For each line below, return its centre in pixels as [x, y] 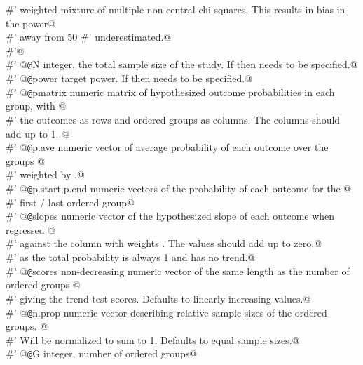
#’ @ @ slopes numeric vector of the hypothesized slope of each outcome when [170, 216]
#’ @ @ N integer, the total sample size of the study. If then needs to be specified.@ [182, 64]
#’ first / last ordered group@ [70, 202]
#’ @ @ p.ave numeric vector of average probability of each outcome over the [167, 147]
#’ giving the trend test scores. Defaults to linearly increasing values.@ [158, 298]
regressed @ [30, 229]
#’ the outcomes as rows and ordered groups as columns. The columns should [173, 119]
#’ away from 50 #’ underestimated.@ [89, 37]
